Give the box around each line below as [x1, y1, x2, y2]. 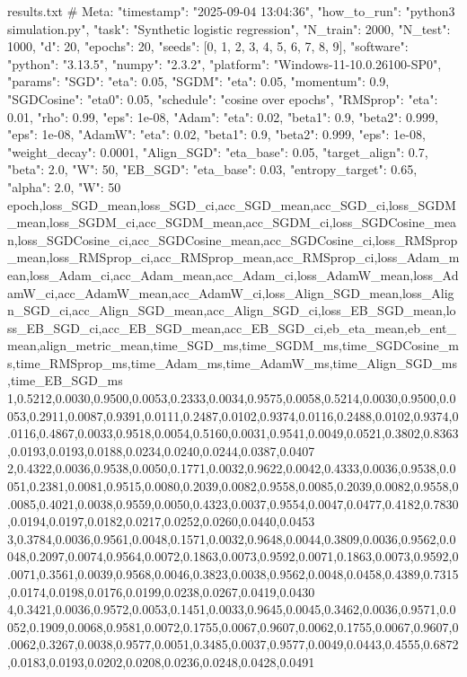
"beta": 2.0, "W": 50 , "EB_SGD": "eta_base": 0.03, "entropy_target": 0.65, [7, 160, 418, 179]
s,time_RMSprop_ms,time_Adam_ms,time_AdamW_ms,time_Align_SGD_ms [7, 353, 458, 372]
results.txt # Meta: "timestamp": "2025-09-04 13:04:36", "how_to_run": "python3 [7, 2, 455, 20]
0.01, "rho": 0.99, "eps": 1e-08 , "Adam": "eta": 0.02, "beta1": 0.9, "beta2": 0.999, [7, 107, 438, 126]
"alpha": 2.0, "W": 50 [7, 177, 121, 196]
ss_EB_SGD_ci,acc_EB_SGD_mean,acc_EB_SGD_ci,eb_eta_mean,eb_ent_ [7, 318, 456, 337]
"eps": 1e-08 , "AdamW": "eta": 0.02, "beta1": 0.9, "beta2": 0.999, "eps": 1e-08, [7, 125, 426, 144]
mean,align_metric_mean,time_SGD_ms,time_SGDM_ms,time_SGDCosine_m [7, 336, 459, 355]
